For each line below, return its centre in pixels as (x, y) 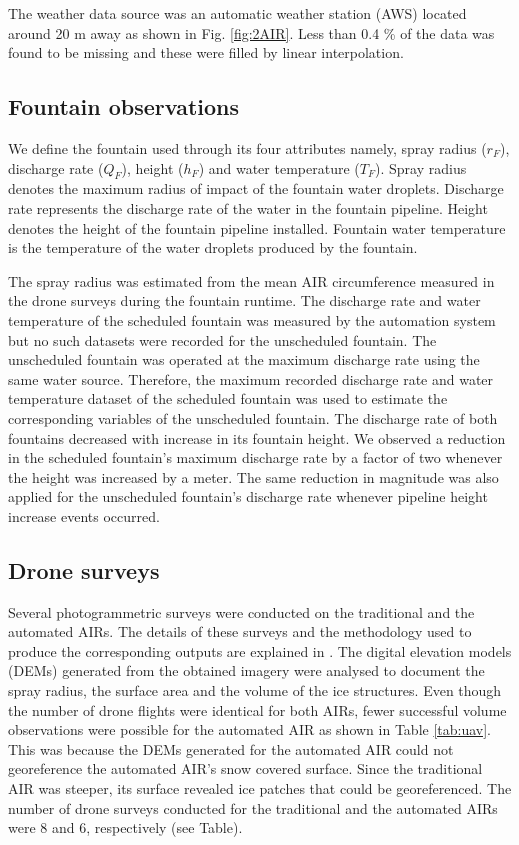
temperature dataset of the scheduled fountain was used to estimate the (228, 398)
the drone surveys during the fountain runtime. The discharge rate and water (244, 300)
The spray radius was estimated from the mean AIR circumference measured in (251, 280)
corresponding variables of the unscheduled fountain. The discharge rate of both (253, 417)
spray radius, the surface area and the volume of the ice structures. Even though (255, 690)
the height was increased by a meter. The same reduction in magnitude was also (253, 476)
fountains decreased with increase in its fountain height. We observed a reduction (257, 437)
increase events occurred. (84, 515)
